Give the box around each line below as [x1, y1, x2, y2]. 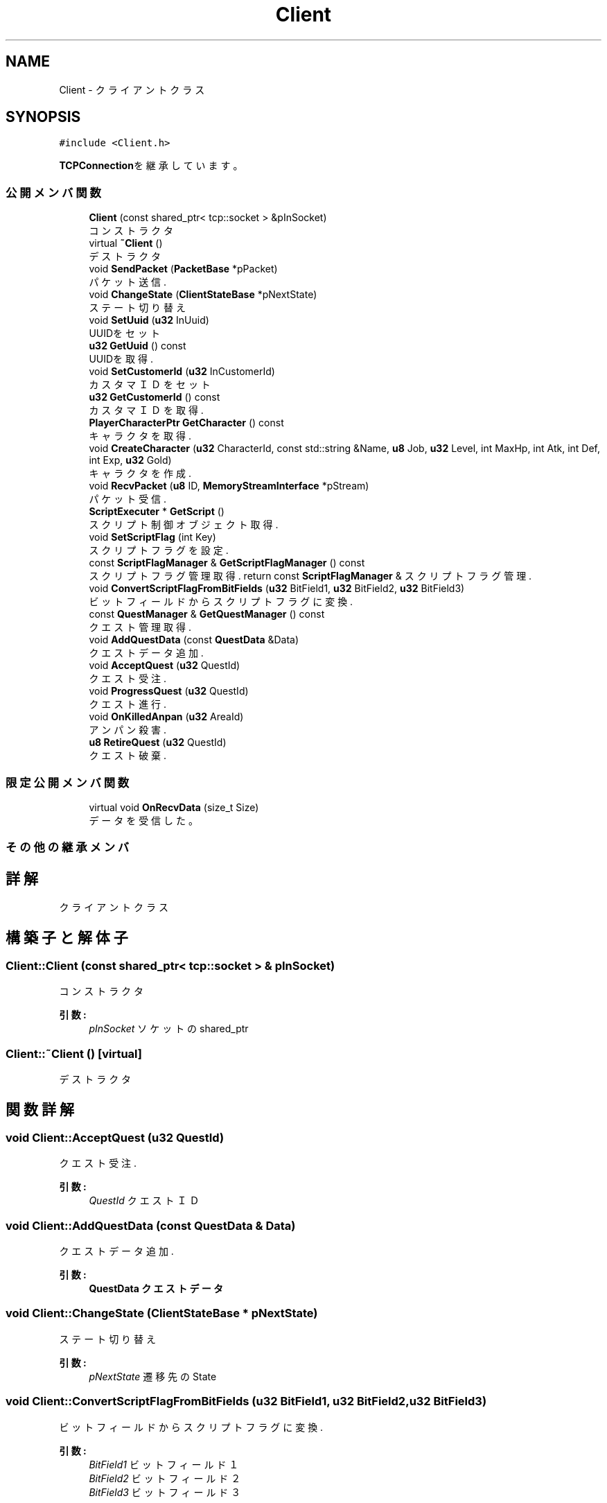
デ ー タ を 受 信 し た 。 [89, 814, 198, 826]
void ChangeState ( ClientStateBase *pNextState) [89, 288, 317, 301]
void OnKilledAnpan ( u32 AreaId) [89, 711, 244, 723]
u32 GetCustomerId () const [89, 391, 220, 403]
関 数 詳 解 [6, 1100, 74, 1118]
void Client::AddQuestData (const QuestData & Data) [6, 1218, 296, 1233]
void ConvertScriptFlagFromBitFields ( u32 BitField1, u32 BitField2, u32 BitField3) [89, 582, 465, 595]
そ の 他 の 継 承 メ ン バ [6, 840, 130, 855]
